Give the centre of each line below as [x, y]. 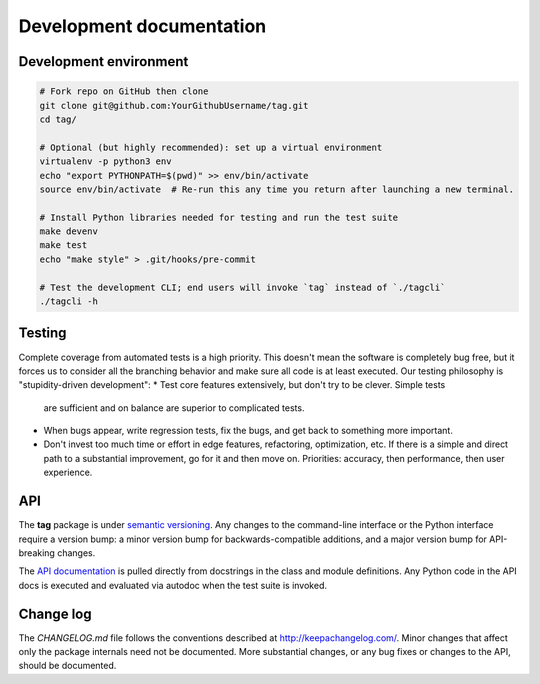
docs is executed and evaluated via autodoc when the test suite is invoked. [172, 585]
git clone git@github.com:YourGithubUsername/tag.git [174, 105]
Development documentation [142, 26]
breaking [36, 552]
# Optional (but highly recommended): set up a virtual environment [211, 147]
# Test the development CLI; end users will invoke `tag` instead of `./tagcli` [242, 287]
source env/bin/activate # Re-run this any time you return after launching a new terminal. [277, 189]
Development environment [103, 61]
